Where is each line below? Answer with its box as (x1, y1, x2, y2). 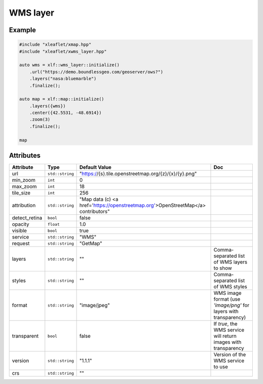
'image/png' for (213, 302, 249, 309)
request (12, 240, 30, 247)
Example (9, 26, 36, 34)
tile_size (12, 190, 31, 196)
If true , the (213, 321, 238, 327)
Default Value (79, 164, 112, 171)
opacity (12, 221, 29, 228)
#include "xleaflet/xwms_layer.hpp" (19, 49, 107, 54)
